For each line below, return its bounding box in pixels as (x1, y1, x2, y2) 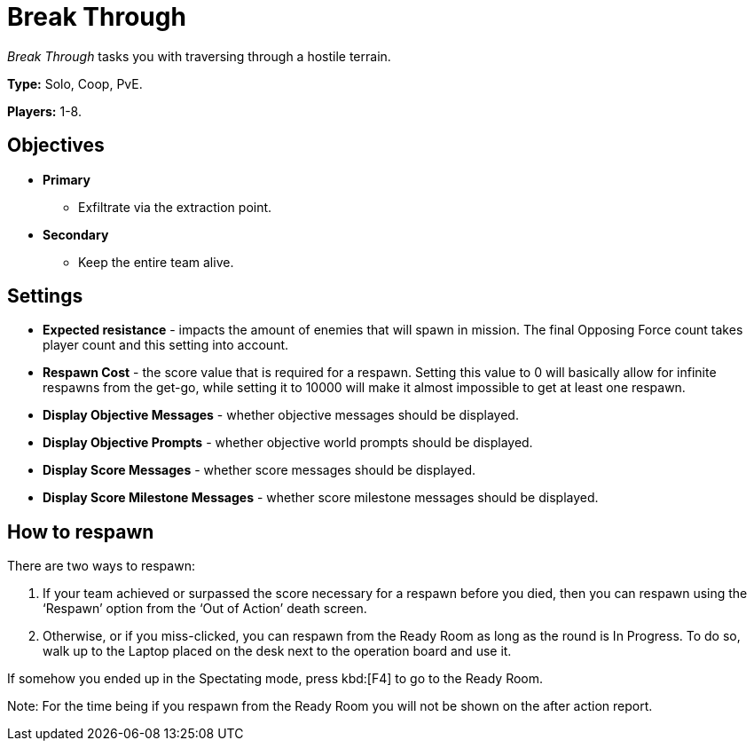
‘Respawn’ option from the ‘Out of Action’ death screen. (43, 601, 367, 617)
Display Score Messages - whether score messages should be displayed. (43, 462, 475, 478)
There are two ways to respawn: (7, 558, 195, 574)
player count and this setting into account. (43, 337, 289, 353)
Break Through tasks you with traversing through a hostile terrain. (7, 48, 391, 64)
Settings (7, 285, 83, 308)
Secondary (43, 226, 109, 242)
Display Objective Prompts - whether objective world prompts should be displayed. (43, 435, 533, 451)
